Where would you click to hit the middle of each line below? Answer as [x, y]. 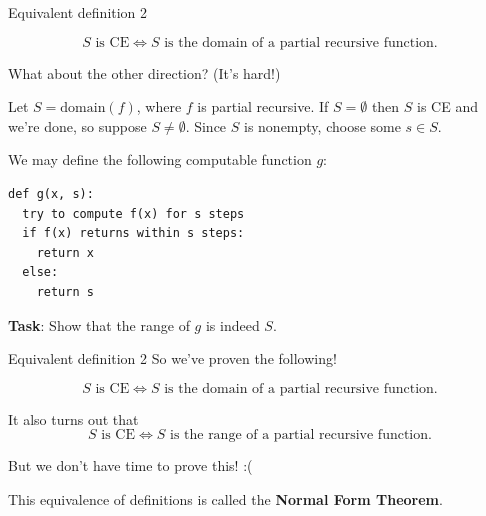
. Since [206, 125]
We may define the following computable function [160, 159]
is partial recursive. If [263, 106]
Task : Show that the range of [99, 324]
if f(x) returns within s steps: [133, 233]
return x [65, 252]
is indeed [232, 324]
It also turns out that [73, 418]
